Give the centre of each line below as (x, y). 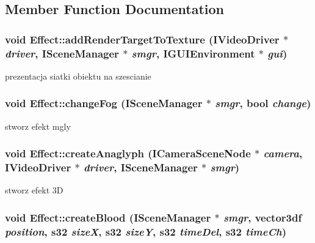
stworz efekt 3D (34, 190)
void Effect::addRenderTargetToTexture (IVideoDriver (142, 39)
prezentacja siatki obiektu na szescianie (78, 76)
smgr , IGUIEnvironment (193, 53)
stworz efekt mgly (38, 126)
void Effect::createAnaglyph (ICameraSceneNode (128, 153)
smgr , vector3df (262, 217)
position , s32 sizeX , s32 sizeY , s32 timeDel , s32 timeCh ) (146, 231)
